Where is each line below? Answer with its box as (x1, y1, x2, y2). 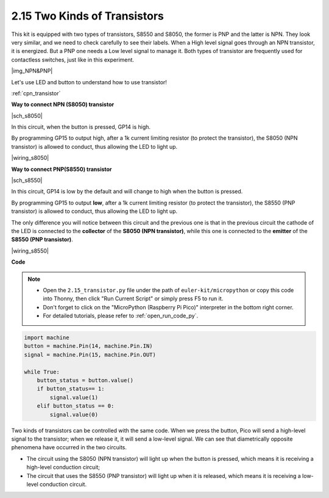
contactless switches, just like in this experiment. (11, 56, 134, 63)
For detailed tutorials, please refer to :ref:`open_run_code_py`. (43, 312, 198, 320)
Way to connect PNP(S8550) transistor (11, 165, 112, 173)
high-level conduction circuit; (26, 464, 101, 471)
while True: (24, 368, 60, 375)
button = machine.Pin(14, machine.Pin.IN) (24, 342, 153, 350)
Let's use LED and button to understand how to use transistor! (11, 78, 168, 85)
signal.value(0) (49, 411, 99, 418)
